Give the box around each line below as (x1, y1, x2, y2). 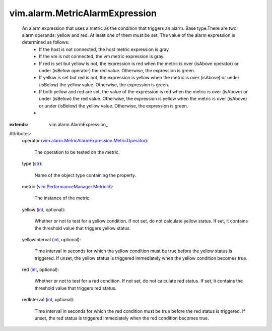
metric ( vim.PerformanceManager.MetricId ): (22, 183, 113, 189)
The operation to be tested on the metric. (34, 149, 120, 155)
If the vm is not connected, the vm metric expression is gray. (39, 53, 165, 60)
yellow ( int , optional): (22, 206, 65, 212)
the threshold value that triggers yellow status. (34, 225, 131, 231)
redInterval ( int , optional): (22, 297, 75, 303)
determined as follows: (22, 39, 70, 45)
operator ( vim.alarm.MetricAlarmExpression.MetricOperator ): (22, 138, 149, 144)
